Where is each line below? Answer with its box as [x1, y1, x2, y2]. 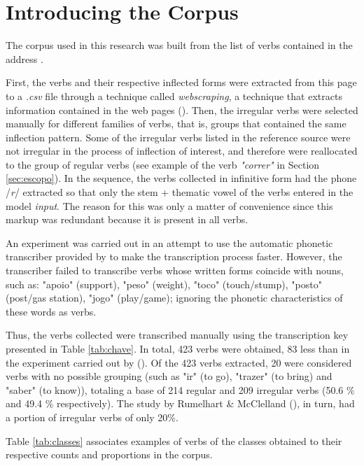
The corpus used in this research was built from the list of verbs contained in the [6, 38, 353, 52]
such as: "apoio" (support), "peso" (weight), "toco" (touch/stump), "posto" [6, 276, 322, 291]
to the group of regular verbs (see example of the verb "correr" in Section [6, 157, 320, 171]
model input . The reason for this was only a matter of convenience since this [6, 198, 333, 213]
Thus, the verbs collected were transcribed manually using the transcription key [6, 327, 349, 342]
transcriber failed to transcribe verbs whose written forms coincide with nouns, [6, 263, 344, 278]
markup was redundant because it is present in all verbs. [6, 212, 248, 227]
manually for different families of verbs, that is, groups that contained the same [6, 116, 346, 131]
